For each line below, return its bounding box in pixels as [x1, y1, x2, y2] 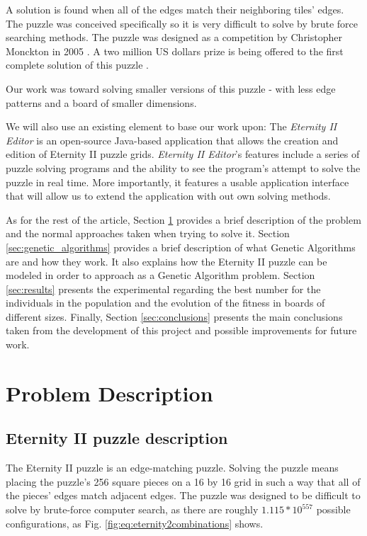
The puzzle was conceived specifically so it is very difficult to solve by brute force [6, 16, 358, 30]
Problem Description [6, 378, 213, 407]
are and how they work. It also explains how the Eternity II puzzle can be [6, 253, 327, 268]
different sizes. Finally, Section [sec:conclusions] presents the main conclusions [6, 309, 343, 324]
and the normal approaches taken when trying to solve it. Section [6, 226, 290, 241]
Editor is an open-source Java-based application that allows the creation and [6, 132, 339, 147]
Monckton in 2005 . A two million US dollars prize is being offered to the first [6, 43, 344, 58]
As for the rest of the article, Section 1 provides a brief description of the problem [6, 212, 361, 227]
